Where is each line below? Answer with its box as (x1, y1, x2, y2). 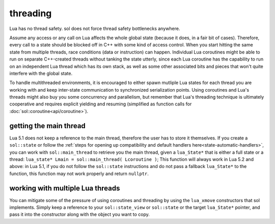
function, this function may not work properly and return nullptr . (9, 171, 149, 177)
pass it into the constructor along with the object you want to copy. (9, 211, 150, 217)
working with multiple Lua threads (9, 184, 120, 192)
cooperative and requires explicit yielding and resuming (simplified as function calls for (9, 101, 192, 107)
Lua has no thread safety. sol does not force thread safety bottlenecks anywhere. (9, 25, 180, 32)
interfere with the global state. (9, 70, 73, 76)
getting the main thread (9, 121, 86, 130)
